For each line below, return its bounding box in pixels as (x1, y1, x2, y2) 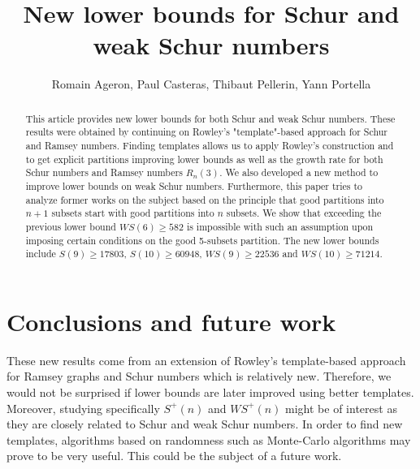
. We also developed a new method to (219, 166, 379, 179)
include (25, 247, 56, 260)
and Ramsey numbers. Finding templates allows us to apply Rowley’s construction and (25, 139, 394, 153)
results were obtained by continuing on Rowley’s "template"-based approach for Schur (25, 125, 388, 139)
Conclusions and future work (6, 304, 336, 338)
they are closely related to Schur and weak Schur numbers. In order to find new (6, 415, 403, 432)
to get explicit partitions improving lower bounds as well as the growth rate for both (25, 152, 383, 166)
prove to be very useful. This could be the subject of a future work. (6, 447, 342, 464)
